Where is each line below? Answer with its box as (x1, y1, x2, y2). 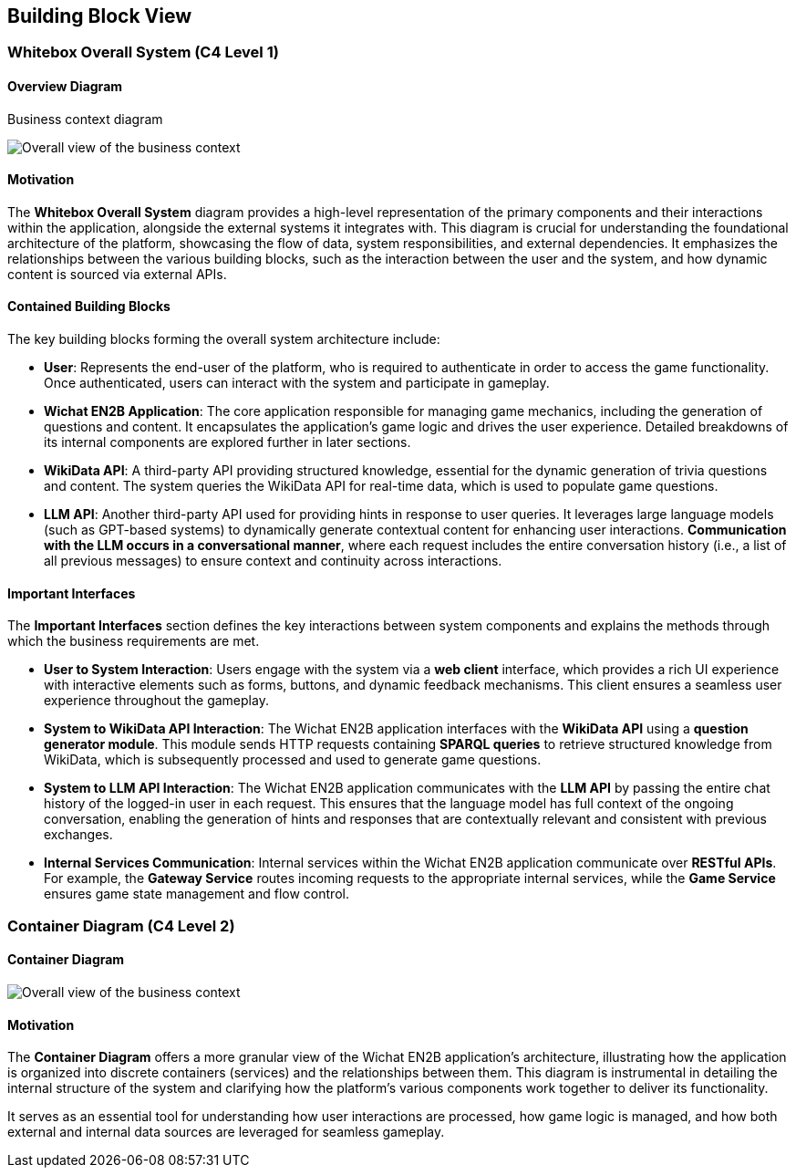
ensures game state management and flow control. (44, 886, 349, 902)
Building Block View (7, 5, 192, 27)
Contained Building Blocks (7, 298, 171, 315)
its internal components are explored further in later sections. (44, 434, 411, 451)
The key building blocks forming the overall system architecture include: (7, 331, 440, 348)
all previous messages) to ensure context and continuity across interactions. (44, 553, 502, 569)
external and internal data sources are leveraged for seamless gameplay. (7, 1124, 445, 1140)
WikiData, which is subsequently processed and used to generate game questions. (44, 752, 542, 768)
